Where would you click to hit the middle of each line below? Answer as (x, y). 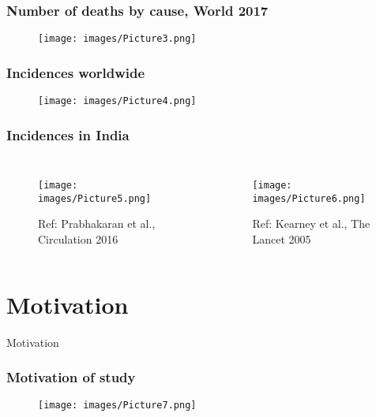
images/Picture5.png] (95, 198)
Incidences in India (68, 134)
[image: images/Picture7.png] (117, 406)
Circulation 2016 (78, 238)
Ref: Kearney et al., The (311, 223)
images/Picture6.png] (309, 198)
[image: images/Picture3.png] (117, 39)
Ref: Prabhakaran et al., (97, 223)
